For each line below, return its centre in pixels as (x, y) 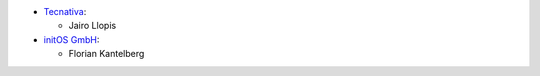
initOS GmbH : (71, 39)
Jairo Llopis (92, 26)
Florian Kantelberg (106, 54)
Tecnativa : (65, 11)
